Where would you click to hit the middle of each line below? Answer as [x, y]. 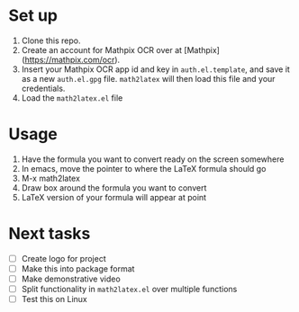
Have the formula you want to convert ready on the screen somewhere [153, 159]
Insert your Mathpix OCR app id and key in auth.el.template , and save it [155, 69]
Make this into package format [78, 268]
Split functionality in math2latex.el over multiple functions [129, 289]
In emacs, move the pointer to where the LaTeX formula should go [144, 168]
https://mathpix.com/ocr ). [72, 59]
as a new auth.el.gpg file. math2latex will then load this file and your [148, 78]
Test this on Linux [54, 299]
